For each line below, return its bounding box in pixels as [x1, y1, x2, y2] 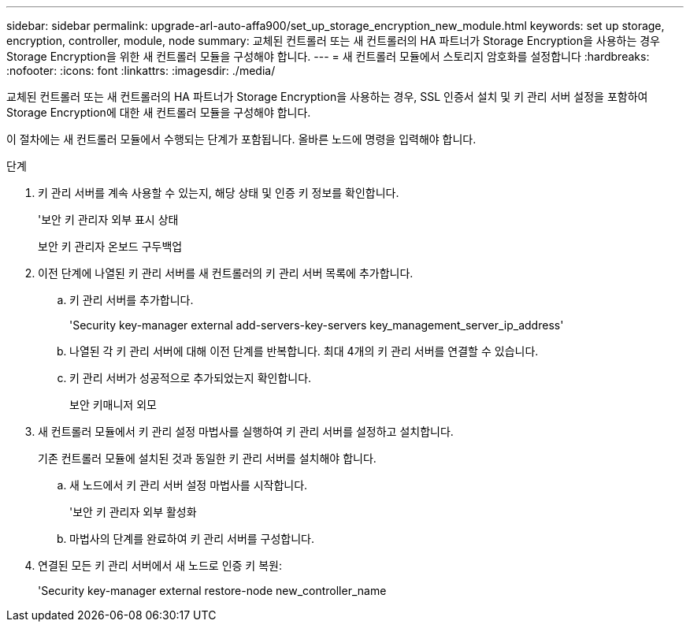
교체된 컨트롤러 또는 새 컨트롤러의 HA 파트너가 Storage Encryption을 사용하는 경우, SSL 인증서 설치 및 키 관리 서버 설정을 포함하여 [6, 90, 648, 103]
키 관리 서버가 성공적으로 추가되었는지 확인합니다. [69, 371, 312, 385]
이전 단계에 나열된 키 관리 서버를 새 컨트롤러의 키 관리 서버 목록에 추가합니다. [38, 266, 414, 280]
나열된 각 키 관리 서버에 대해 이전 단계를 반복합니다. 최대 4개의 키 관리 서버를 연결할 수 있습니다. [69, 344, 539, 358]
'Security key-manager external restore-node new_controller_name [38, 584, 387, 597]
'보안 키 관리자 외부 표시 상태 [38, 213, 179, 226]
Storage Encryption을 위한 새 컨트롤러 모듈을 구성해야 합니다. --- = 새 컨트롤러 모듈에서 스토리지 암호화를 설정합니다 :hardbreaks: [6, 50, 650, 63]
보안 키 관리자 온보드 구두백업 [38, 240, 183, 253]
